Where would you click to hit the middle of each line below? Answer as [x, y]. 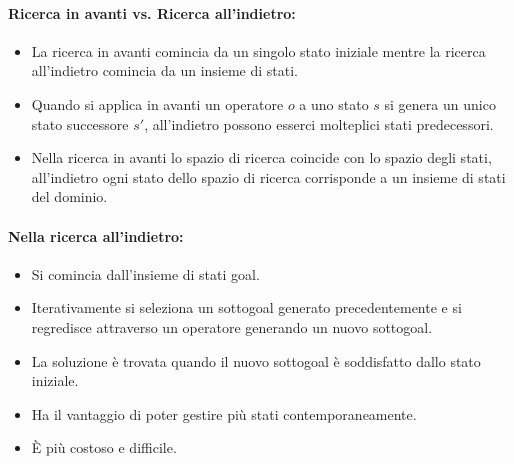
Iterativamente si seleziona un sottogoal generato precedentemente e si [246, 307]
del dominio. [69, 196]
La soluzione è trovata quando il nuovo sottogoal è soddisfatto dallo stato [256, 360]
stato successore [80, 123]
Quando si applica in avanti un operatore [157, 103]
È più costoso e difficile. [104, 447]
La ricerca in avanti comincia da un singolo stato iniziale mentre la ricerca [258, 50]
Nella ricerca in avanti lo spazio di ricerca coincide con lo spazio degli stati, [261, 157]
